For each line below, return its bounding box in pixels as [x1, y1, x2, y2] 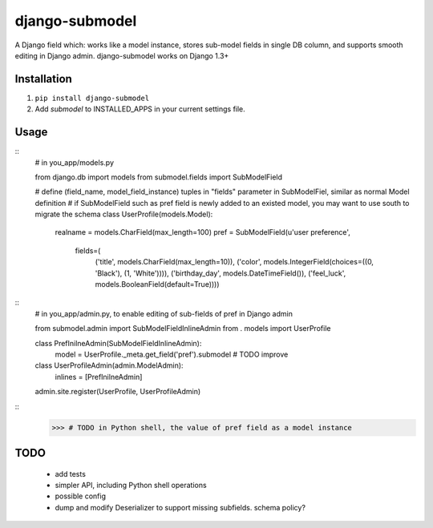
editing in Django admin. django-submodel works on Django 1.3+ [14, 50, 229, 60]
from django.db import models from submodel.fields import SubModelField [34, 172, 283, 182]
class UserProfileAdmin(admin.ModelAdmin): [34, 361, 184, 370]
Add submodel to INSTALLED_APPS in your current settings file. [34, 104, 246, 114]
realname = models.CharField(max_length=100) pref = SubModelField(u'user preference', [55, 228, 350, 237]
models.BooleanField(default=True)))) [95, 280, 220, 289]
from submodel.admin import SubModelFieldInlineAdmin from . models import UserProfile [34, 324, 331, 333]
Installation [14, 72, 72, 86]
